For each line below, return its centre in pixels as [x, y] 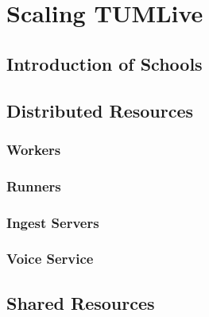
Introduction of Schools [104, 63]
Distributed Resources [100, 110]
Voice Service [50, 259]
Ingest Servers [53, 222]
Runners [34, 186]
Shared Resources [81, 302]
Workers [34, 149]
